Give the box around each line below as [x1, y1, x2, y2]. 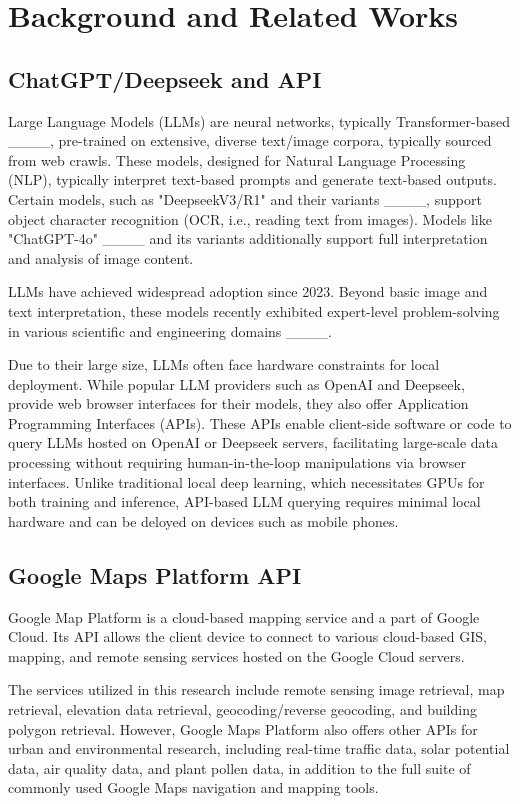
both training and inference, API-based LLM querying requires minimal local [8, 491, 481, 512]
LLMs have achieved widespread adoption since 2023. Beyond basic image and [8, 281, 488, 302]
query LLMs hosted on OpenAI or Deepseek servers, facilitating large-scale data [8, 432, 499, 453]
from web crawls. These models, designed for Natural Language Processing [8, 149, 466, 170]
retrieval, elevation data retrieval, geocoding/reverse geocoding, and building [8, 699, 477, 720]
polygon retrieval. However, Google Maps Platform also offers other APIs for [8, 718, 478, 739]
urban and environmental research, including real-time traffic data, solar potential [8, 738, 510, 759]
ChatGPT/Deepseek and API [8, 63, 322, 94]
